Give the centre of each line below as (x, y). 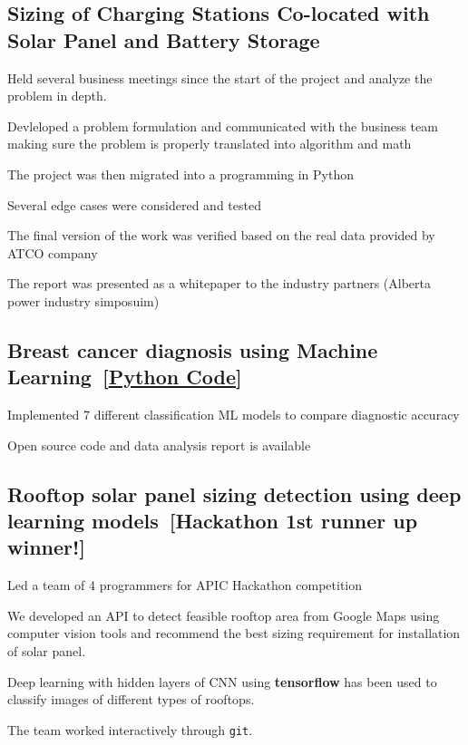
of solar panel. (47, 651)
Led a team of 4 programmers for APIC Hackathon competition (185, 585)
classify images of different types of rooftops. (131, 699)
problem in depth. (57, 96)
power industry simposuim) (83, 300)
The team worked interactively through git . (130, 729)
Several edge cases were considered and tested (134, 204)
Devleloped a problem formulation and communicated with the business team (223, 126)
